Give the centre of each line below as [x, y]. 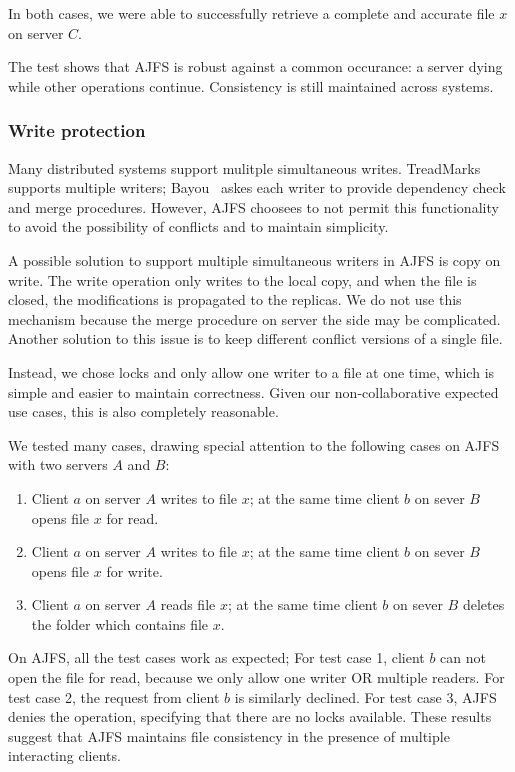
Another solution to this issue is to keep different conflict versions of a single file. [255, 338]
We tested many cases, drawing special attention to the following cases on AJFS [254, 444]
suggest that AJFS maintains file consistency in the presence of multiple [229, 735]
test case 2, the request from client [114, 696]
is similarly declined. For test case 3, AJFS [365, 696]
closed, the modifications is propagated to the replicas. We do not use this [235, 299]
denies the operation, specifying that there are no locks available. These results [250, 716]
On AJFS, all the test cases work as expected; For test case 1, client [216, 657]
